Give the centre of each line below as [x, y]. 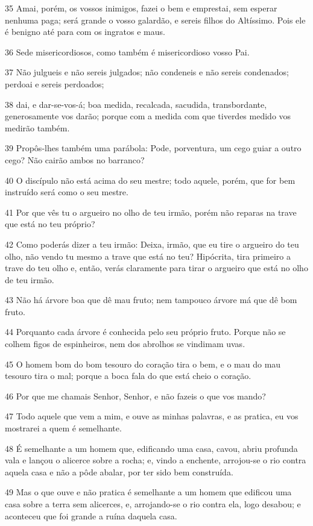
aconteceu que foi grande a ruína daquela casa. [91, 515]
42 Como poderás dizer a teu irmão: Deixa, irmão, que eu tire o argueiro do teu [152, 244]
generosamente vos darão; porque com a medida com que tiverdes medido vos [148, 116]
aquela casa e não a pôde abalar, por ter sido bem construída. [119, 471]
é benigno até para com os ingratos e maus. [85, 32]
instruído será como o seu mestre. [67, 192]
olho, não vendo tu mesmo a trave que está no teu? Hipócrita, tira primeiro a [148, 256]
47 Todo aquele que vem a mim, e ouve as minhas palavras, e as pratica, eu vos [152, 416]
